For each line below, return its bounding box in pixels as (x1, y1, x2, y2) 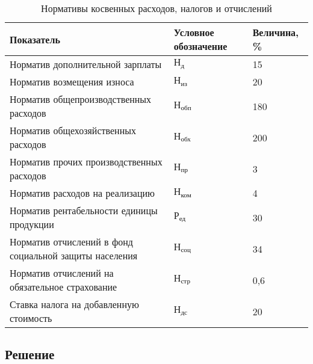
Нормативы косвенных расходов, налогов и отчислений (41, 1, 272, 15)
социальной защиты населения (10, 248, 138, 262)
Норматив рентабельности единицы (10, 203, 158, 217)
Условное (173, 25, 214, 39)
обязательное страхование (10, 280, 117, 294)
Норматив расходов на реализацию (10, 186, 155, 200)
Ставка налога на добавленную (10, 297, 139, 311)
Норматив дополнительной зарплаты (10, 57, 162, 71)
